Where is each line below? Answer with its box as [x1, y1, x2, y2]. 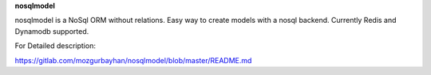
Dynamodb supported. [14, 26, 89, 36]
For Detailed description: [14, 41, 96, 51]
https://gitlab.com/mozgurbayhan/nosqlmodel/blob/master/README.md [14, 55, 252, 65]
